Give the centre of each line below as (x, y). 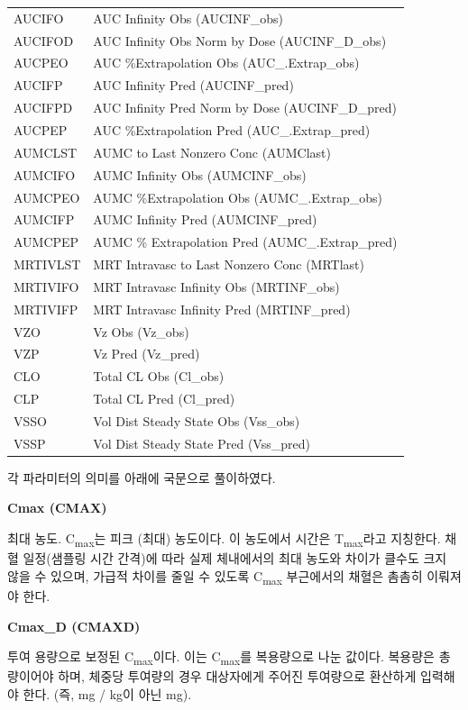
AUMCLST (46, 152)
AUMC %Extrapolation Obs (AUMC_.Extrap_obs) (238, 197)
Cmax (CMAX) (57, 508)
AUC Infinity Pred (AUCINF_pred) (193, 85)
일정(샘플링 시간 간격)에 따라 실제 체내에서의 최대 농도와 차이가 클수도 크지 (235, 558)
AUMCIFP (44, 219)
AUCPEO (41, 63)
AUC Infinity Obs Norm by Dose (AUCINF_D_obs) (240, 40)
